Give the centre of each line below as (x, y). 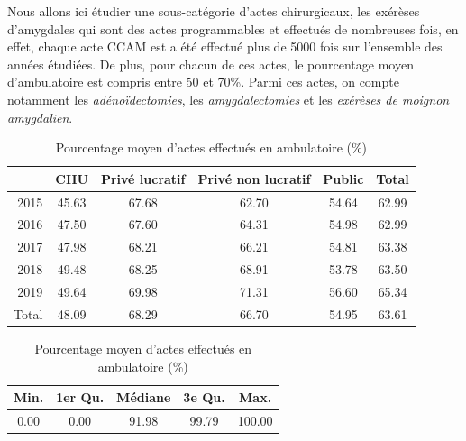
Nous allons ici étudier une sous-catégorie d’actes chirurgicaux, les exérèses (214, 11)
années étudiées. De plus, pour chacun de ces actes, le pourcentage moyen (210, 64)
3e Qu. (204, 397)
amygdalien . (40, 117)
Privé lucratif (143, 178)
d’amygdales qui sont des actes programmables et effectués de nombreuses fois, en (233, 28)
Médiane (144, 397)
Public (343, 178)
